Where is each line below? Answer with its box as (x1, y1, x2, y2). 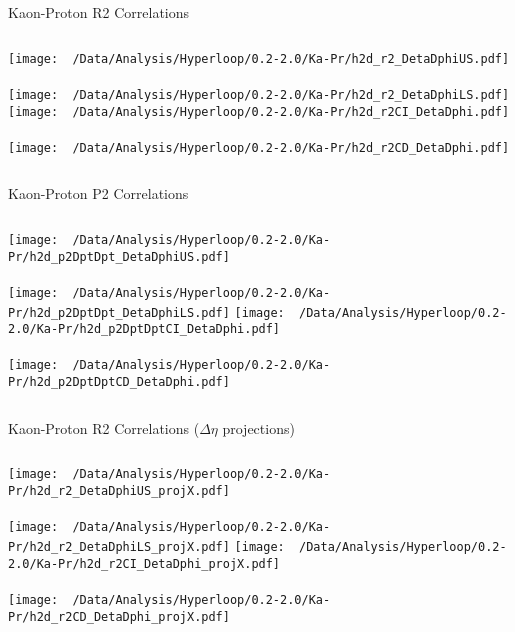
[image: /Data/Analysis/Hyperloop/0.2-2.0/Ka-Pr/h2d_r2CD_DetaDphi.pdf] (8, 140, 510, 155)
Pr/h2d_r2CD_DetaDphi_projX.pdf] (8, 609, 230, 624)
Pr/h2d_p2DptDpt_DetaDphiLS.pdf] (8, 305, 230, 320)
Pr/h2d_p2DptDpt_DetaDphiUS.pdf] (8, 249, 230, 264)
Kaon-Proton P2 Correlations (8, 183, 189, 204)
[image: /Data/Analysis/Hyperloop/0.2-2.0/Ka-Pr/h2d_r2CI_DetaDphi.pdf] (8, 104, 510, 119)
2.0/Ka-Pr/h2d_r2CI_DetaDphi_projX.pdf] (8, 556, 281, 571)
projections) (222, 417, 295, 438)
